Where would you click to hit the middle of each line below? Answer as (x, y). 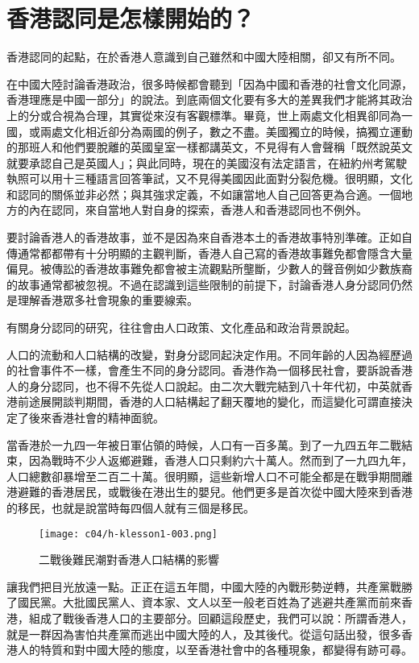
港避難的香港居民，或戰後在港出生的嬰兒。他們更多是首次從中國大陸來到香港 (209, 492)
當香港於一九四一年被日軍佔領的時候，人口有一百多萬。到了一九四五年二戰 (204, 444)
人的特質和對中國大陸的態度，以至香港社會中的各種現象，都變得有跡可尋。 (215, 650)
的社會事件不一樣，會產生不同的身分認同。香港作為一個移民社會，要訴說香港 (209, 370)
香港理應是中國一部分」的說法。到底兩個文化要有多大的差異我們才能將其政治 (209, 99)
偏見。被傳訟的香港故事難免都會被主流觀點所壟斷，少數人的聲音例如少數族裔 (209, 269)
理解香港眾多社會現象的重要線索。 (108, 300)
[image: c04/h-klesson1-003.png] (128, 534)
